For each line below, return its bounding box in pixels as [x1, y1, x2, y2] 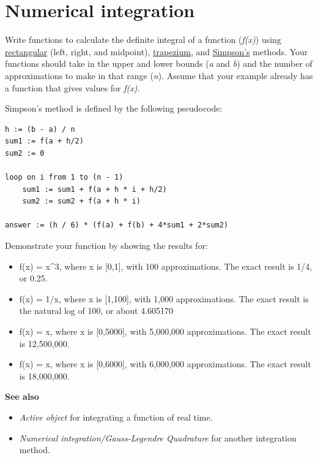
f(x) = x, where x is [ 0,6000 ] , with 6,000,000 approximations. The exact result [19, 357, 311, 370]
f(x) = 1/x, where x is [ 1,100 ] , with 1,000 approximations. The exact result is [19, 292, 309, 305]
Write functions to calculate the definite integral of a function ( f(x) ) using [5, 33, 281, 46]
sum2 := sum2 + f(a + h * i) [22, 197, 141, 206]
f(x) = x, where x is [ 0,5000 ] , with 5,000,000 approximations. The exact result [19, 325, 311, 337]
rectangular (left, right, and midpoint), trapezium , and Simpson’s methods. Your [5, 45, 308, 58]
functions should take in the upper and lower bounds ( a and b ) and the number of [5, 57, 312, 70]
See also [5, 390, 39, 403]
